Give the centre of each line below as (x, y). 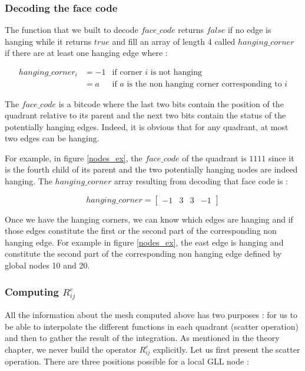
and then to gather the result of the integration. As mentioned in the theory (142, 338)
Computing (32, 291)
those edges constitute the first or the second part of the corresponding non (141, 231)
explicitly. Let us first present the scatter (226, 349)
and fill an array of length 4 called (174, 41)
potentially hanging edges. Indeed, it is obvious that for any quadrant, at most (147, 126)
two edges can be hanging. (52, 138)
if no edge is (249, 30)
